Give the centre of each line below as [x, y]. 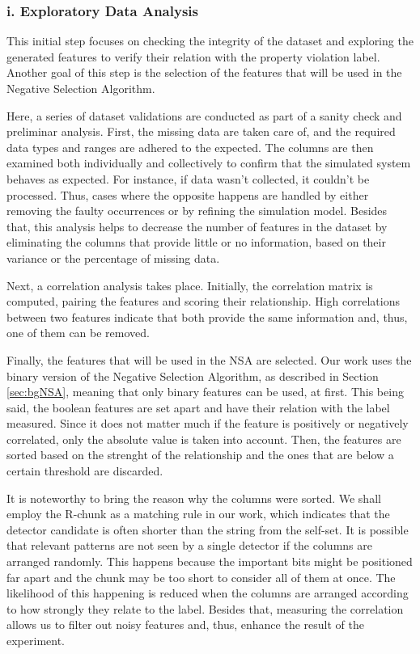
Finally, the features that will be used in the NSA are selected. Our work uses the [209, 359]
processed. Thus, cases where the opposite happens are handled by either [188, 194]
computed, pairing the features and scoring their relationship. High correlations [203, 301]
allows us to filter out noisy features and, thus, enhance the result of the [185, 624]
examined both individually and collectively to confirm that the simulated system [209, 163]
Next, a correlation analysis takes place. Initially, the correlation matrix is [190, 285]
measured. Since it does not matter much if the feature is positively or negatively [208, 423]
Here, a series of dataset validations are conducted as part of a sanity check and [204, 115]
